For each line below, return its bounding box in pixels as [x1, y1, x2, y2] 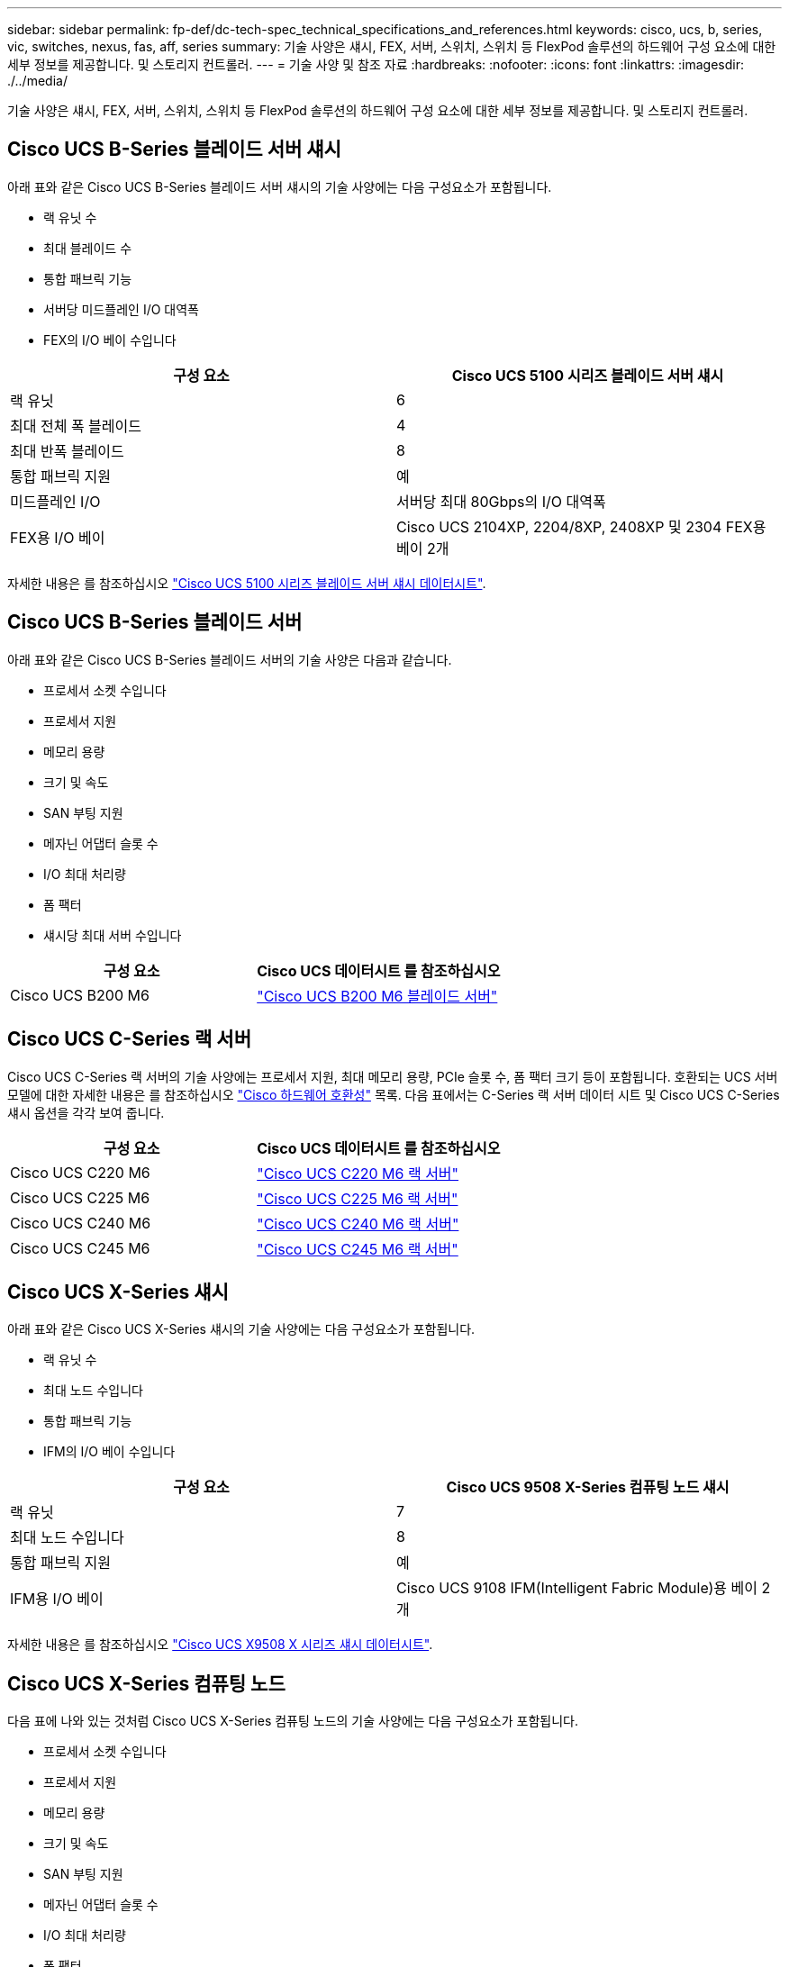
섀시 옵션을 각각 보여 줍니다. [7, 1104, 165, 1120]
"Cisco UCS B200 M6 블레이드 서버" [257, 986, 498, 1005]
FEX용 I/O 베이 [10, 528, 105, 547]
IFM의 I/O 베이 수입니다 [43, 1444, 176, 1460]
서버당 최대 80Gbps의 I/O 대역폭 [396, 492, 606, 511]
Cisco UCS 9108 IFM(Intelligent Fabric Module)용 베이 [396, 1579, 758, 1598]
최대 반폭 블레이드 [10, 441, 124, 460]
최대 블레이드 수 [43, 240, 132, 256]
